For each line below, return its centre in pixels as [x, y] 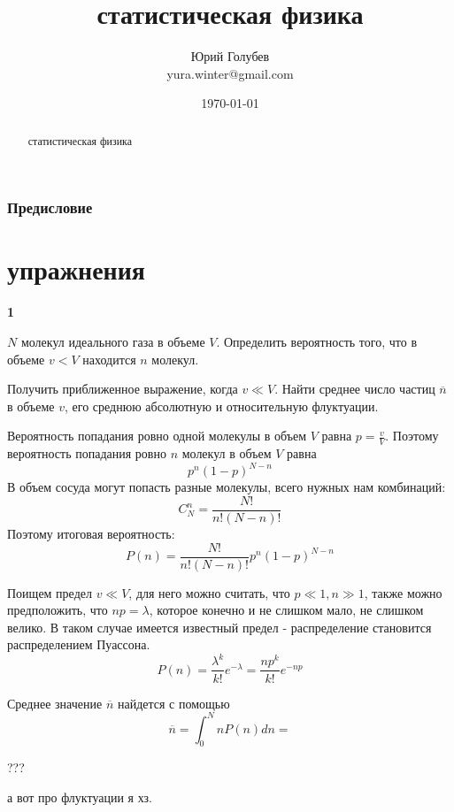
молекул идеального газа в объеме [113, 341]
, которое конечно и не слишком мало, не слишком [286, 610]
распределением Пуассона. [79, 644]
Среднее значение [55, 703]
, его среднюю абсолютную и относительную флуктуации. [222, 406]
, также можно [403, 592]
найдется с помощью [173, 703]
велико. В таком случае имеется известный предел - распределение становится [219, 627]
